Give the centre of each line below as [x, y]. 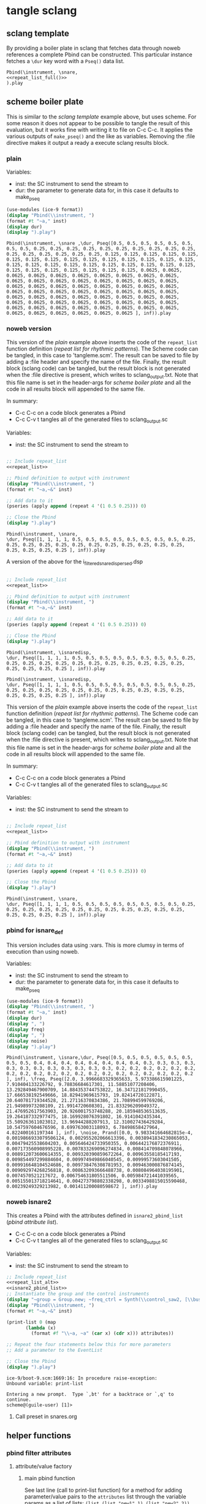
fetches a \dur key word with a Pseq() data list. [65, 61]
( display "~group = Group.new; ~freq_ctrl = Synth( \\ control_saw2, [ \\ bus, [105, 1300]
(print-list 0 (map [31, 1322]
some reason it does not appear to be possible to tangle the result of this [98, 123]
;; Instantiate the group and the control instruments [78, 1294]
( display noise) [27, 1041]
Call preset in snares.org [46, 1416]
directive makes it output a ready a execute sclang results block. [88, 142]
